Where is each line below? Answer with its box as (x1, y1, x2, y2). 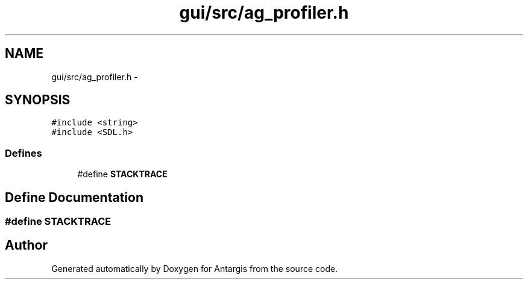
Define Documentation (5, 189, 143, 205)
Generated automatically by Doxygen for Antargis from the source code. (51, 263, 338, 274)
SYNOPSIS (5, 92, 71, 108)
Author (5, 238, 48, 253)
